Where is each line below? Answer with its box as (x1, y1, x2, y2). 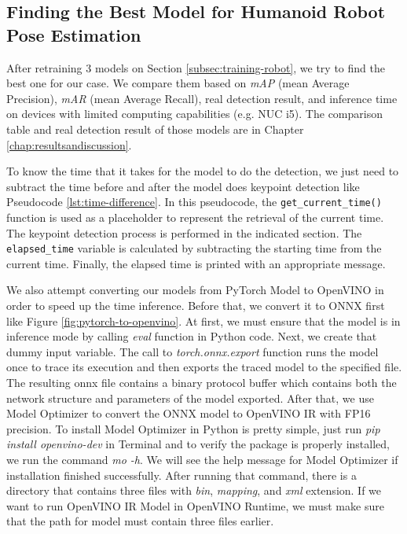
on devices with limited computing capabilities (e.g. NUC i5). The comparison (6, 105, 383, 122)
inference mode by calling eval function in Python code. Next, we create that (6, 328, 377, 344)
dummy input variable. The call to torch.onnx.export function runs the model (6, 343, 379, 359)
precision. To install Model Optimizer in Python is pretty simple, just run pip (6, 420, 380, 436)
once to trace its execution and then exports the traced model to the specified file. (6, 359, 402, 375)
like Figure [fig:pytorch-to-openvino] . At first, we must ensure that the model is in (6, 312, 401, 329)
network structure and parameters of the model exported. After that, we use (6, 389, 374, 406)
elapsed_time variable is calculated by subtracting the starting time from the (6, 240, 382, 256)
